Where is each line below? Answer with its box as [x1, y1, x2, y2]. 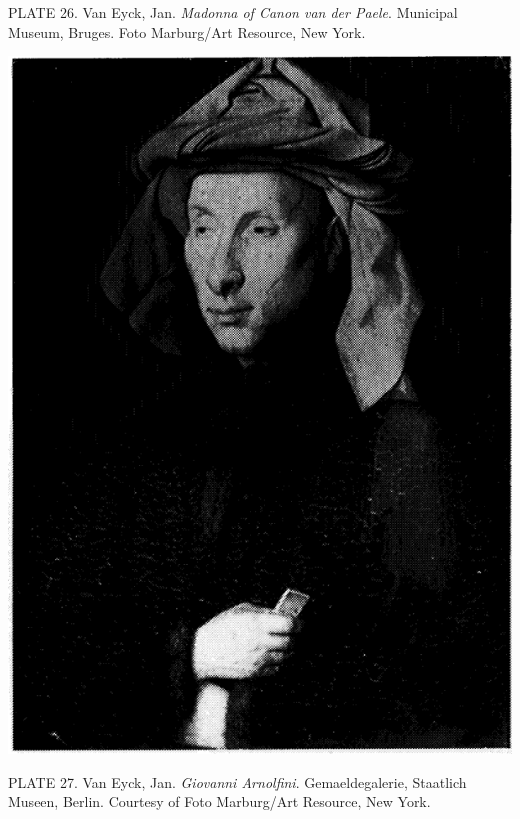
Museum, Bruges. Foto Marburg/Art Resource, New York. [8, 21, 366, 42]
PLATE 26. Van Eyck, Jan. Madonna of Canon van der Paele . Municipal [8, 2, 458, 22]
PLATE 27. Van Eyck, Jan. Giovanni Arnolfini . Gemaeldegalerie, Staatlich [8, 771, 467, 792]
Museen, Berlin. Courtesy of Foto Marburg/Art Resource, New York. [8, 791, 431, 812]
